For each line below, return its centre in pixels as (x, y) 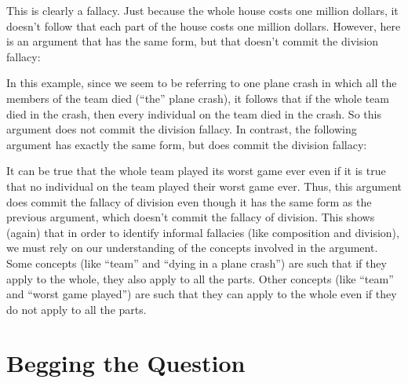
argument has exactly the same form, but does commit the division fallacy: (187, 144)
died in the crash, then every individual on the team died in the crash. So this (194, 113)
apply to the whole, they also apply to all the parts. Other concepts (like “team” (200, 278)
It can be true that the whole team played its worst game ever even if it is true (196, 171)
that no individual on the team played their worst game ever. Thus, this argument (204, 186)
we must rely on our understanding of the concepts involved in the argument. (192, 248)
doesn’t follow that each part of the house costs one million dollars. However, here (204, 26)
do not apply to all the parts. (76, 309)
